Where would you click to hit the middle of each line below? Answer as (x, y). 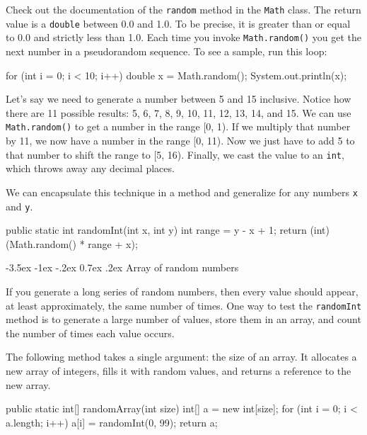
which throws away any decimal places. (90, 168)
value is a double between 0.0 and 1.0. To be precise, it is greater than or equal (178, 23)
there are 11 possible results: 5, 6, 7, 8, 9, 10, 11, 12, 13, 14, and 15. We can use (179, 112)
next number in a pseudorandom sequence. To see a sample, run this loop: (167, 51)
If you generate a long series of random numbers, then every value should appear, (182, 291)
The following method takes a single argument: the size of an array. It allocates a (181, 357)
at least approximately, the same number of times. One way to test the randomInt (184, 305)
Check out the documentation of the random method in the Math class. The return (183, 9)
